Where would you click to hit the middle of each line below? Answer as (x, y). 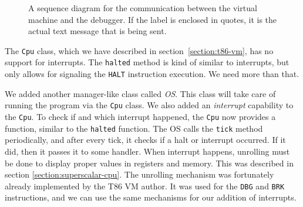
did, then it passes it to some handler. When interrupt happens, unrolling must (147, 151)
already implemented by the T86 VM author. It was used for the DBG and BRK (145, 186)
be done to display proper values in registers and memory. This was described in (149, 163)
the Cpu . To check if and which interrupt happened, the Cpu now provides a (140, 116)
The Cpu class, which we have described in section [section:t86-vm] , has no (139, 50)
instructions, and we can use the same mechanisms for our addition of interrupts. (151, 197)
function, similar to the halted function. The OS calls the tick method (134, 128)
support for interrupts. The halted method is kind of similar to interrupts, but (147, 62)
